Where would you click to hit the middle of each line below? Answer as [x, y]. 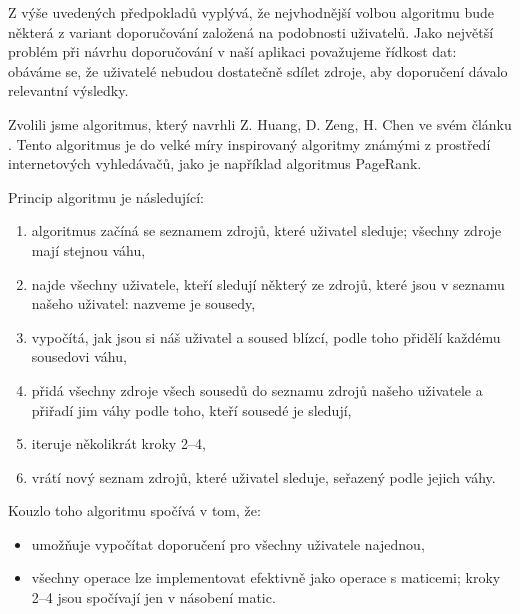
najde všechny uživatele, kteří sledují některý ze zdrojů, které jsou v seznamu [268, 283]
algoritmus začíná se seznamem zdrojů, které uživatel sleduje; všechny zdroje [266, 230]
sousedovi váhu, [79, 356]
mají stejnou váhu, [88, 249]
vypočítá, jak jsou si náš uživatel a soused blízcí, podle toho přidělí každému [266, 336]
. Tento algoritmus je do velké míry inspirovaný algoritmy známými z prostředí [249, 143]
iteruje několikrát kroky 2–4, [118, 443]
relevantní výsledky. [68, 90]
